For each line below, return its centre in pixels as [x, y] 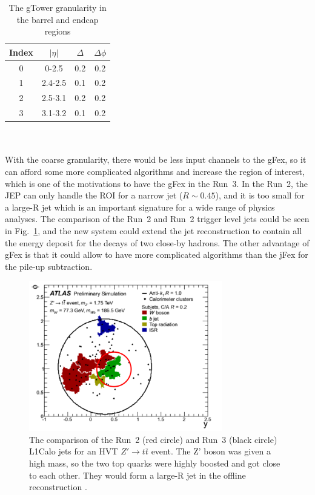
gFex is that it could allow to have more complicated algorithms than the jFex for [157, 254]
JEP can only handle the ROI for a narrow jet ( [94, 195]
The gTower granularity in [58, 7]
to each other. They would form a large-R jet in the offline [138, 475]
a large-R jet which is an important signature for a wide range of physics [140, 207]
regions [58, 31]
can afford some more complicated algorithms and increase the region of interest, [155, 172]
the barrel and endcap [58, 19]
